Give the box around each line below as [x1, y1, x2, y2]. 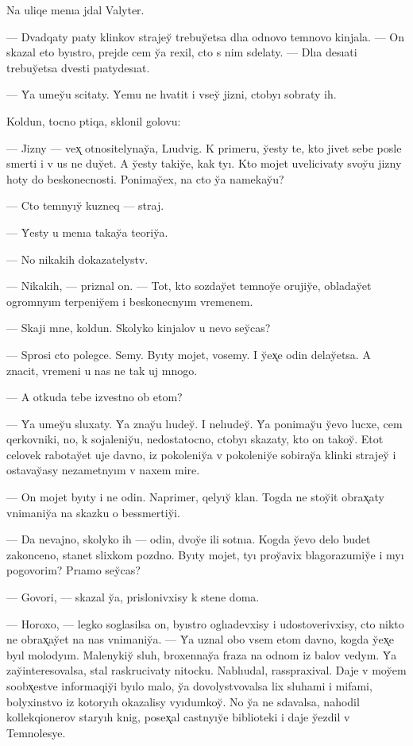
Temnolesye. [6, 724, 66, 740]
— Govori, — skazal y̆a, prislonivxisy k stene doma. [6, 589, 260, 605]
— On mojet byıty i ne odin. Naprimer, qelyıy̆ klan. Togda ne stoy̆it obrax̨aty [6, 489, 384, 505]
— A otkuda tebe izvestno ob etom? [6, 388, 183, 405]
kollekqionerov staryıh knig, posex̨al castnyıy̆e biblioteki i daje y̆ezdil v [6, 709, 350, 725]
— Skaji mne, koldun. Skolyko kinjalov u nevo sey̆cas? [6, 319, 271, 336]
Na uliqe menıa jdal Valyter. [6, 2, 145, 17]
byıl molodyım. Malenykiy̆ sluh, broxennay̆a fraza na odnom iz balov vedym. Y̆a [6, 646, 397, 663]
